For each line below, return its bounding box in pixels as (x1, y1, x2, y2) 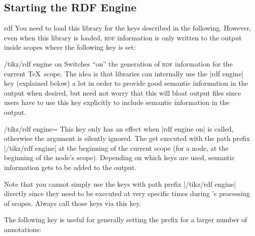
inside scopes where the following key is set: (4, 42, 136, 52)
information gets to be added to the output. (4, 162, 137, 172)
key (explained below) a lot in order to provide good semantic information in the (4, 78, 248, 88)
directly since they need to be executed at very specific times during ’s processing (4, 188, 250, 199)
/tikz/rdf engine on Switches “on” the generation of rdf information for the (4, 58, 233, 68)
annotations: (4, 224, 41, 234)
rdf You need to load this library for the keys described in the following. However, (4, 23, 252, 33)
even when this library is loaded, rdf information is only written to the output (4, 32, 242, 42)
